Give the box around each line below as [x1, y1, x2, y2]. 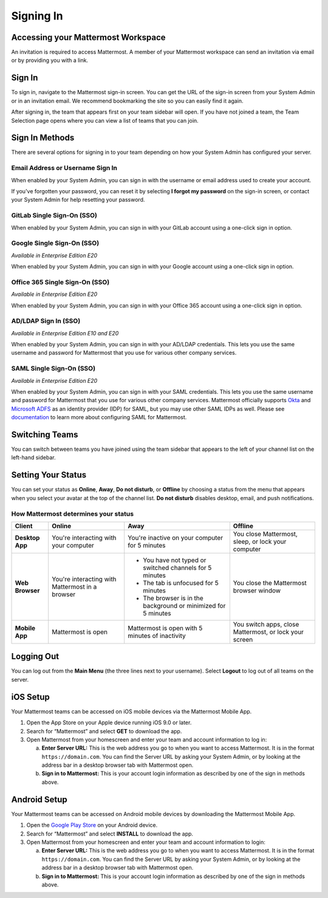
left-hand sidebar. [11, 454, 56, 461]
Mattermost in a [52, 582, 97, 591]
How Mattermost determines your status [11, 509, 134, 518]
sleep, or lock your [233, 537, 287, 546]
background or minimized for [143, 602, 226, 610]
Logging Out [11, 651, 60, 662]
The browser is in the [143, 594, 203, 602]
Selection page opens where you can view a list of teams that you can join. [11, 117, 199, 124]
